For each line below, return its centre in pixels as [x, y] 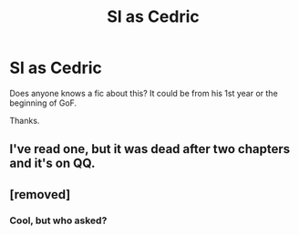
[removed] [40, 194]
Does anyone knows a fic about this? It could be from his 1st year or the [144, 93]
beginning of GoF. [43, 103]
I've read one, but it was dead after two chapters [150, 149]
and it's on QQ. [52, 163]
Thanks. [25, 120]
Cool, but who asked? [58, 220]
